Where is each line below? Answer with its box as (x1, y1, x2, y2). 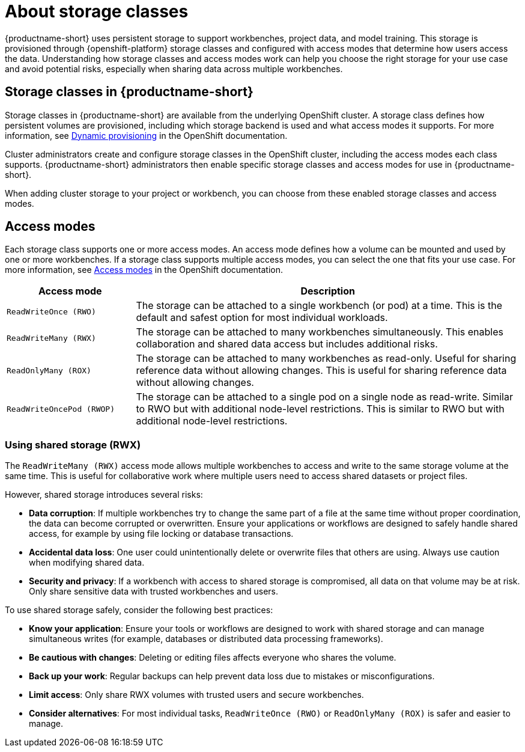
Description (300, 285, 355, 298)
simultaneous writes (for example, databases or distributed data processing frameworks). (29, 634, 383, 644)
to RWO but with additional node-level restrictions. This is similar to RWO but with (136, 403, 505, 415)
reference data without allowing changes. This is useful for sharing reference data (136, 364, 507, 377)
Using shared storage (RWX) (5, 438, 141, 451)
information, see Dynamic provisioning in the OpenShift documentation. (5, 130, 288, 141)
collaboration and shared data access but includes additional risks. (136, 338, 438, 350)
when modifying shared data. (29, 557, 145, 568)
